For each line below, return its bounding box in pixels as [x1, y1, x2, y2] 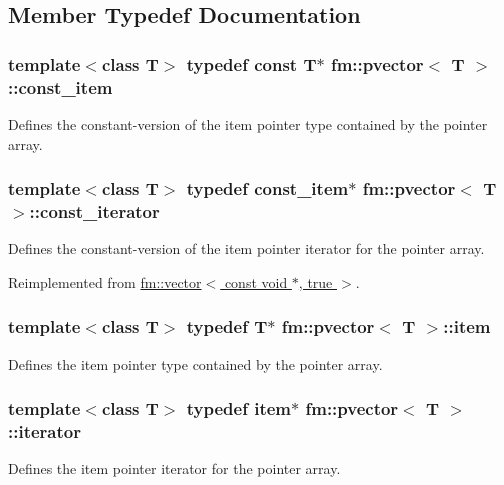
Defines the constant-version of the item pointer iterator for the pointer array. [8, 238, 485, 259]
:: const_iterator [29, 198, 160, 223]
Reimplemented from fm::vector [8, 271, 202, 292]
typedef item [186, 396, 292, 421]
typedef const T [186, 51, 317, 76]
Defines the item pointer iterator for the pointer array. [8, 458, 341, 479]
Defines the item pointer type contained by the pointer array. [8, 353, 383, 374]
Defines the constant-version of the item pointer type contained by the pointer [8, 113, 488, 134]
